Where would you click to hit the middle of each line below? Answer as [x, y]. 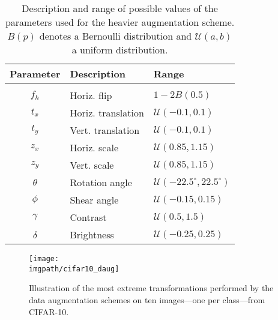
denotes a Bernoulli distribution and [116, 36]
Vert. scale [92, 165]
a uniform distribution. [120, 50]
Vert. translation [105, 130]
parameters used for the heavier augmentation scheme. [120, 22]
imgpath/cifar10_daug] [74, 269]
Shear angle [94, 200]
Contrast [88, 217]
